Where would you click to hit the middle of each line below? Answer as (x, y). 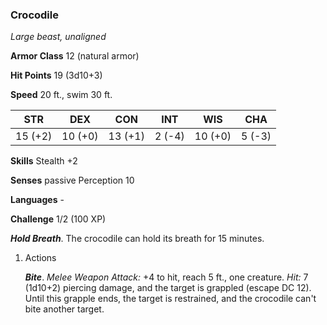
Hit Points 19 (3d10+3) (56, 75)
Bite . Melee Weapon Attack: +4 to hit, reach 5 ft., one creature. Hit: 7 (166, 277)
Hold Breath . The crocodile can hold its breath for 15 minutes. (137, 239)
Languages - (37, 200)
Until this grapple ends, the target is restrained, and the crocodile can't (170, 299)
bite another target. (64, 309)
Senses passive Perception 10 (72, 180)
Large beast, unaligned (58, 37)
